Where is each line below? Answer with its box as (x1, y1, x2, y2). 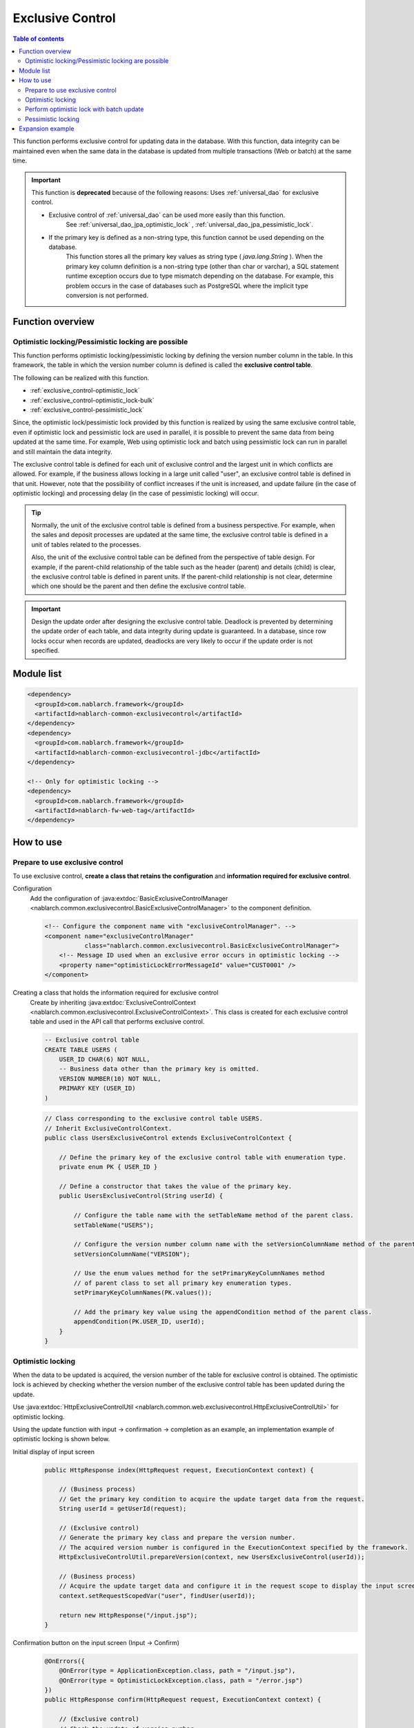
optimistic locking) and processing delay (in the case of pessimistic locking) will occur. (12, 489, 259, 498)
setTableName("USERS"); (73, 1221, 155, 1229)
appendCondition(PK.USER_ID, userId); (73, 1317, 205, 1326)
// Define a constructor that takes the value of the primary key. (59, 1182, 293, 1190)
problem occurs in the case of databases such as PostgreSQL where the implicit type (66, 281, 308, 290)
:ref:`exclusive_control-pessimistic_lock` (30, 406, 144, 414)
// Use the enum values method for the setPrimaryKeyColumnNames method (73, 1269, 325, 1277)
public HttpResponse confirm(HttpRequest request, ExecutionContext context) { (44, 1696, 322, 1704)
